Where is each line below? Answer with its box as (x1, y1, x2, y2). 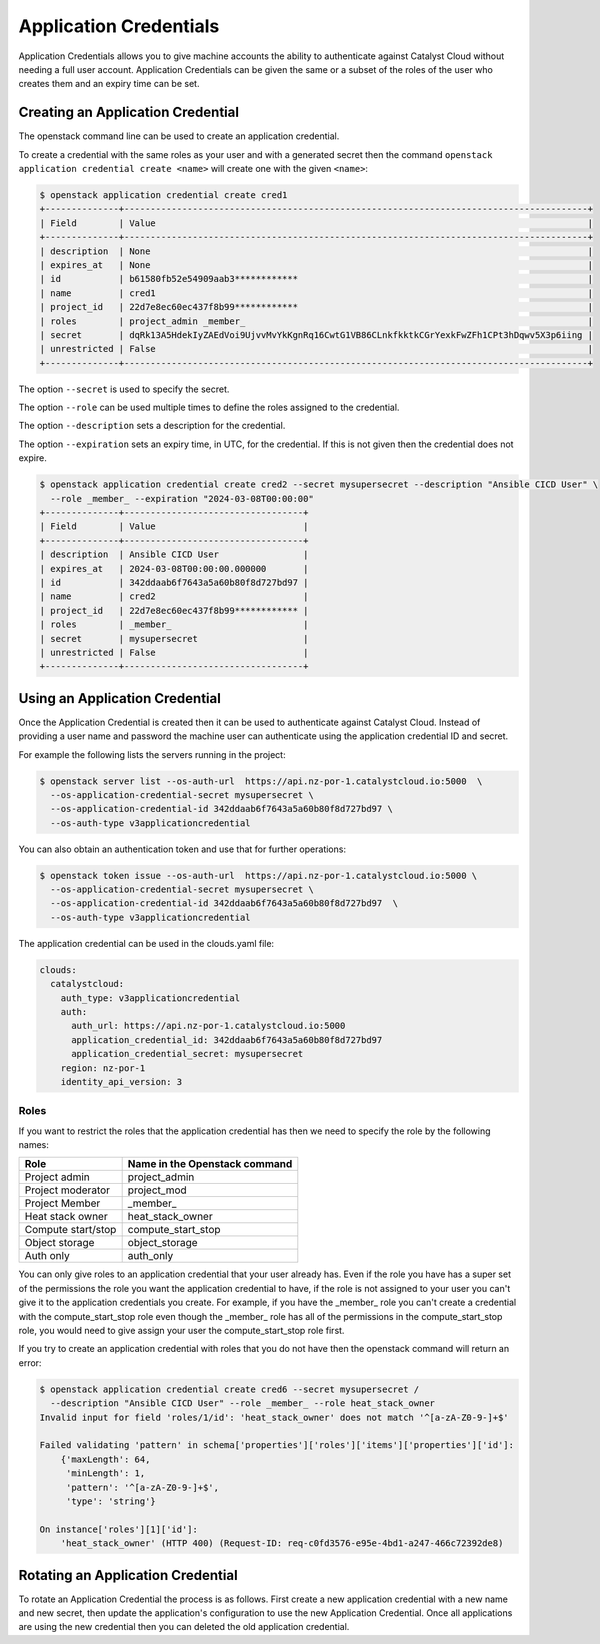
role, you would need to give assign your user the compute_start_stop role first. (18, 1325, 345, 1337)
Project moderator (24, 1183, 110, 1197)
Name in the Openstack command (127, 1157, 293, 1171)
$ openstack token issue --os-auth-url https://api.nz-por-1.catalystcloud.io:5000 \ (39, 870, 478, 881)
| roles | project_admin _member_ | (39, 315, 594, 327)
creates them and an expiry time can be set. (18, 78, 200, 90)
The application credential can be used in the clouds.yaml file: (18, 937, 275, 949)
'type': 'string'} (65, 1495, 157, 1507)
